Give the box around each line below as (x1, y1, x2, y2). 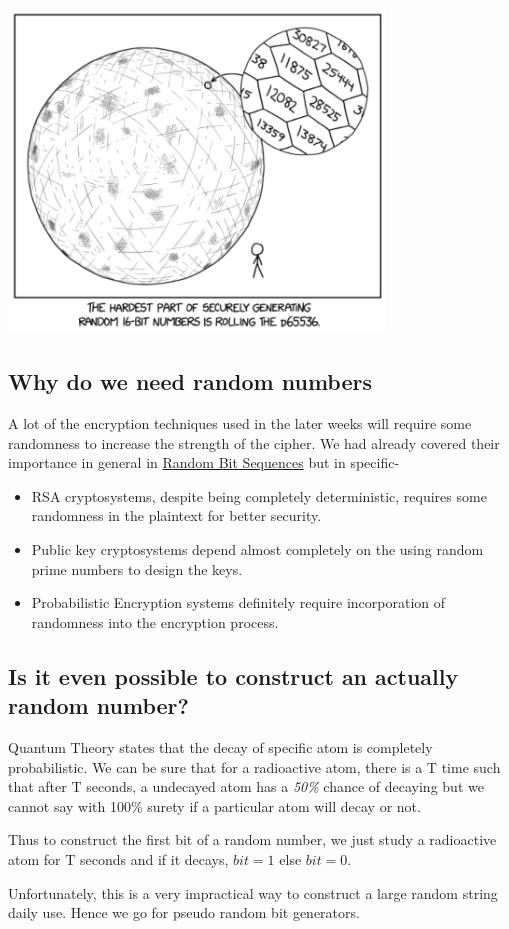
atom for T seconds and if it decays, (8, 848, 229, 869)
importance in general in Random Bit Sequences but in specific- (8, 452, 400, 473)
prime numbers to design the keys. (31, 558, 243, 579)
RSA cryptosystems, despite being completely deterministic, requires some (31, 485, 487, 506)
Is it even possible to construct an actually (8, 660, 459, 691)
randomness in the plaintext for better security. (31, 505, 322, 526)
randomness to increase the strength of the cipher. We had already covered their (8, 432, 500, 453)
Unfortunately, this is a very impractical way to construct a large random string (8, 882, 498, 903)
